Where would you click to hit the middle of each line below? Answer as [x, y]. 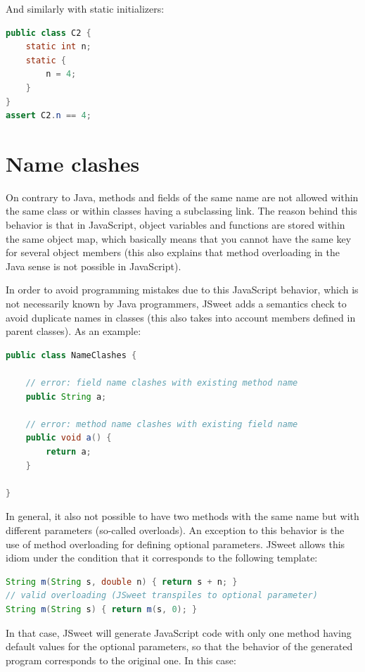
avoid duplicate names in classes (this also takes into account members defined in [181, 317]
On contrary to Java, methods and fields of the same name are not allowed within [182, 197]
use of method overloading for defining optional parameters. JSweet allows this [175, 544]
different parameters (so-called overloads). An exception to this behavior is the [175, 530]
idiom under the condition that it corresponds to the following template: [162, 558]
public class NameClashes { [71, 355]
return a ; [69, 451]
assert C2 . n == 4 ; [49, 116]
